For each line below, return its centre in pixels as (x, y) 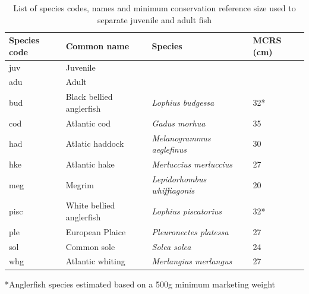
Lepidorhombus (179, 178)
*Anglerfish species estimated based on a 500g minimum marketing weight (140, 284)
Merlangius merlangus (192, 261)
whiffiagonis (173, 190)
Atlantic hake (90, 164)
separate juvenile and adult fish (154, 19)
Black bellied (89, 97)
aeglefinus (169, 149)
